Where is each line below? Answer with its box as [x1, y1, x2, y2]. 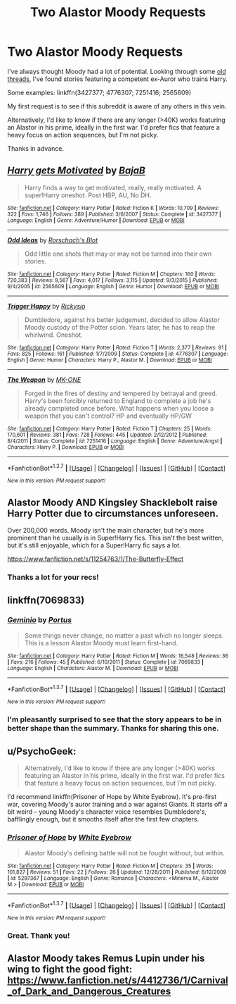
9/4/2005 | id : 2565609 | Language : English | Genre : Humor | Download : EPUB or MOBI [7, 283, 220, 290]
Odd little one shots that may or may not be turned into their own [24, 249, 212, 258]
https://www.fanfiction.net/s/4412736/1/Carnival [7, 974, 228, 986]
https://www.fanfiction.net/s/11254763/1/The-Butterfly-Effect [7, 554, 184, 564]
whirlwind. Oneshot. [24, 330, 83, 339]
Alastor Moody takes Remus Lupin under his [7, 953, 205, 965]
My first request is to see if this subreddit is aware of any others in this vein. [7, 101, 227, 110]
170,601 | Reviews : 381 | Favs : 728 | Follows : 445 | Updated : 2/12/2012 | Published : [7, 431, 208, 438]
